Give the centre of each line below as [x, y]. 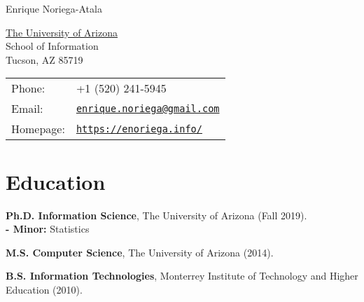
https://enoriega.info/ [139, 129]
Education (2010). [44, 289]
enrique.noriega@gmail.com [148, 108]
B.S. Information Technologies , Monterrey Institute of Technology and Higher [182, 276]
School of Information [52, 46]
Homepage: [38, 129]
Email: [27, 109]
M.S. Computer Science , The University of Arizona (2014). [140, 252]
